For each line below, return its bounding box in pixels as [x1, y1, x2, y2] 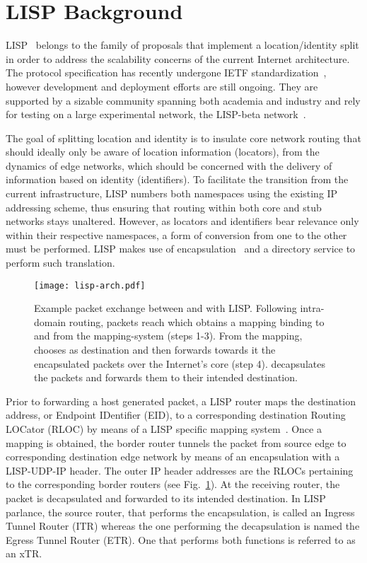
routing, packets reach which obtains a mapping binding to [69, 314, 325, 329]
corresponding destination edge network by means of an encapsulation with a [6, 449, 340, 464]
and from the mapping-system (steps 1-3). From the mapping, [34, 328, 303, 343]
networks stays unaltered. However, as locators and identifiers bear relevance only [6, 214, 359, 228]
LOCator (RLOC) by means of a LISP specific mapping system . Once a [6, 422, 322, 436]
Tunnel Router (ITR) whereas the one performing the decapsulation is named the [6, 518, 360, 533]
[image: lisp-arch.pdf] [34, 280, 146, 291]
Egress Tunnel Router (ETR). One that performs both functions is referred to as [6, 532, 356, 547]
